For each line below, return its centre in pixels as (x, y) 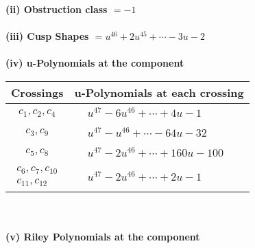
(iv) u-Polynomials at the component (95, 63)
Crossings (37, 92)
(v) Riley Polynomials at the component (103, 236)
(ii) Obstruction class (57, 9)
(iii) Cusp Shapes (47, 36)
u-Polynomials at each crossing (159, 92)
